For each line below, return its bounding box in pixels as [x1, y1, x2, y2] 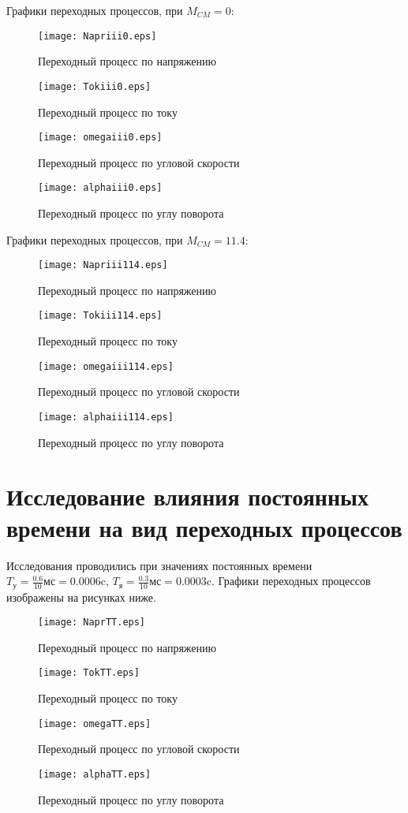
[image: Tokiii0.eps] [38, 80, 152, 92]
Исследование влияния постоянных [6, 480, 369, 513]
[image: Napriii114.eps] [38, 259, 168, 271]
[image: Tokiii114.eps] [38, 310, 163, 322]
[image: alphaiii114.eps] [38, 411, 174, 423]
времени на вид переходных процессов [6, 511, 402, 543]
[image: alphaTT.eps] [38, 768, 152, 780]
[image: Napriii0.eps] [38, 30, 157, 42]
